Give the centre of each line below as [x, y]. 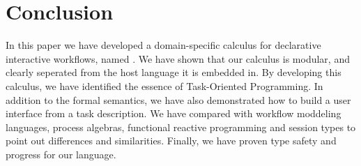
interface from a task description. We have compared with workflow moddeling [174, 113]
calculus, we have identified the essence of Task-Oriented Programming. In [164, 85]
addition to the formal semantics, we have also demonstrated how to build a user [178, 99]
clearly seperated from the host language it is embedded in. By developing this [174, 72]
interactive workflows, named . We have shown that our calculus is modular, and [178, 58]
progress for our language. [61, 154]
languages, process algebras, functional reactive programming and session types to [181, 127]
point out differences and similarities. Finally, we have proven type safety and [171, 141]
